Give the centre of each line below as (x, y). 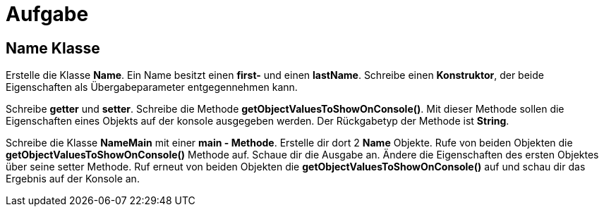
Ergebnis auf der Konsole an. (73, 179)
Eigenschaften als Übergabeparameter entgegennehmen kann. (152, 87)
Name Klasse (53, 48)
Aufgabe (47, 14)
